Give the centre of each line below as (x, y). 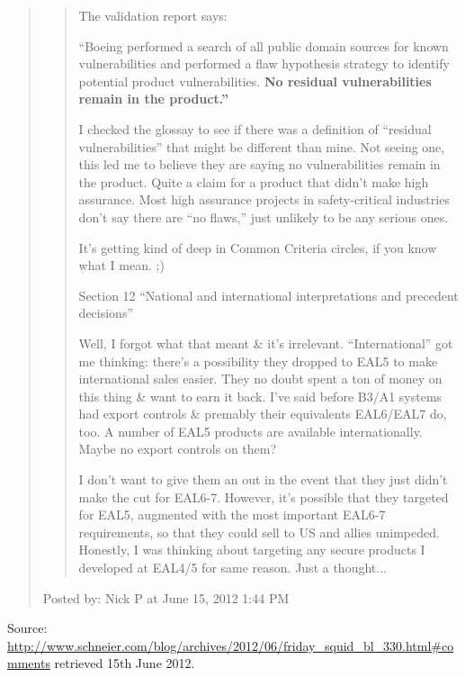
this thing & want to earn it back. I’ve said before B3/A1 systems (260, 396)
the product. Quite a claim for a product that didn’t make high (254, 181)
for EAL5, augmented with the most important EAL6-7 (232, 515)
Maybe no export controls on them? (178, 449)
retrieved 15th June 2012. (125, 663)
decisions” (106, 313)
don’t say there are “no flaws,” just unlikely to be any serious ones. (264, 217)
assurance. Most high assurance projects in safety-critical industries (264, 199)
